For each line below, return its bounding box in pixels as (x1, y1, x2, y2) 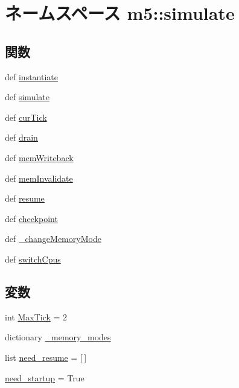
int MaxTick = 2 (5, 310, 68, 323)
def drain (5, 131, 38, 144)
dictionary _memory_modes (5, 331, 111, 343)
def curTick (5, 110, 47, 123)
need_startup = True (5, 371, 84, 384)
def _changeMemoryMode (5, 232, 101, 245)
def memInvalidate (5, 171, 73, 184)
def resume (5, 192, 45, 205)
